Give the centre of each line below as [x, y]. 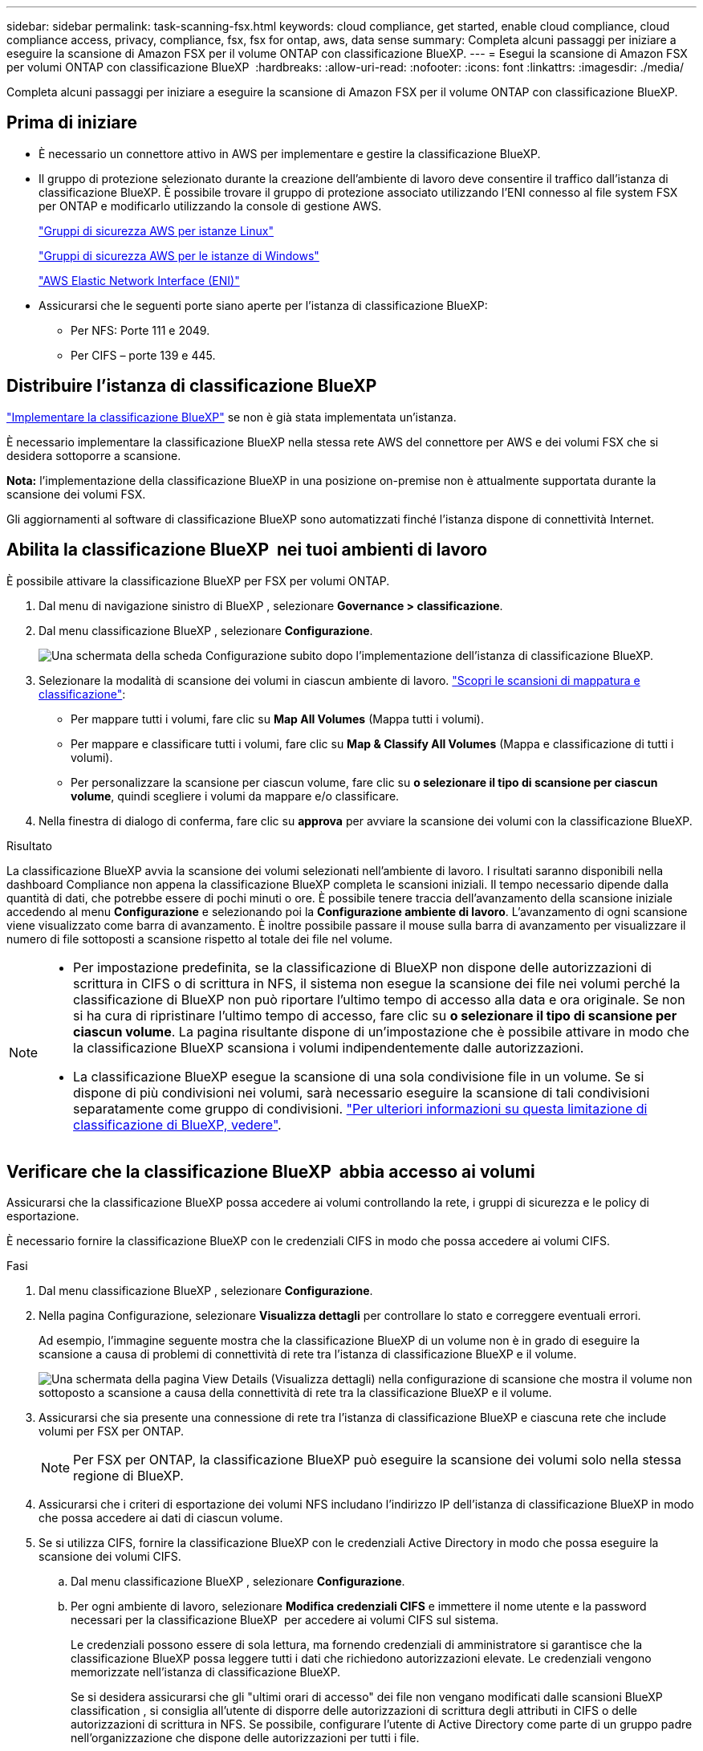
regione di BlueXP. [128, 1476]
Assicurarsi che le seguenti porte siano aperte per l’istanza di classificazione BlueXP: [263, 305]
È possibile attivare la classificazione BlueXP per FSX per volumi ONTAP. [198, 580]
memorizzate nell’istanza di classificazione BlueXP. [206, 1672]
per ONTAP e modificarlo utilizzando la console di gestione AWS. [210, 206]
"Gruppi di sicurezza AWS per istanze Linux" [156, 230]
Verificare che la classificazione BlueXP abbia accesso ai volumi [271, 1171]
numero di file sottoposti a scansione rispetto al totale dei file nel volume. [200, 939]
